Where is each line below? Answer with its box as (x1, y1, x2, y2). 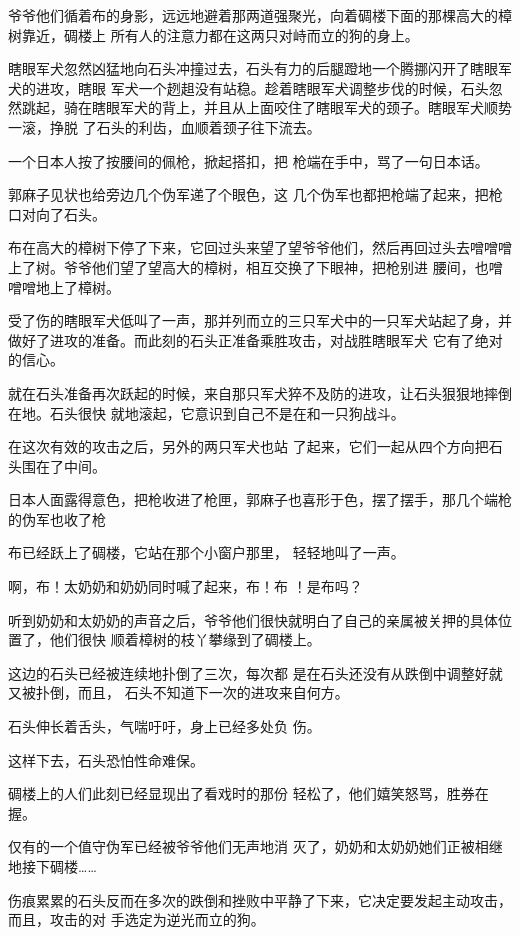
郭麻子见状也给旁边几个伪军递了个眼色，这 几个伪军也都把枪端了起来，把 (8, 184, 489, 205)
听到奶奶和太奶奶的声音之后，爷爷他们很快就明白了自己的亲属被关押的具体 (8, 609, 498, 630)
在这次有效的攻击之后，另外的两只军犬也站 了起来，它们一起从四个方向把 (8, 436, 489, 457)
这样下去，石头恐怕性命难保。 (8, 749, 204, 770)
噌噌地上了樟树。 (8, 276, 120, 297)
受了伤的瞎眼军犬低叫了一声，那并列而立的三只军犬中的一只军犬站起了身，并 (8, 310, 512, 331)
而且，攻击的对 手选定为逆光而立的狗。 (8, 909, 265, 930)
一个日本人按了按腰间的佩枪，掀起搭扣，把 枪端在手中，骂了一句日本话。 (8, 150, 489, 171)
